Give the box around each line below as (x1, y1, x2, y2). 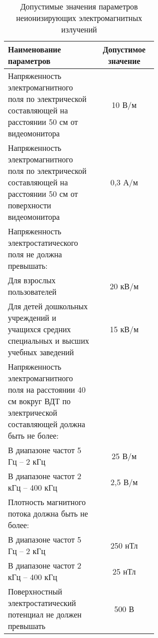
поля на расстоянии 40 (8, 384, 86, 395)
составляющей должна (8, 418, 85, 430)
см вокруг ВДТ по (8, 395, 71, 407)
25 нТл (112, 565, 136, 577)
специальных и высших (8, 335, 89, 346)
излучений (61, 23, 97, 35)
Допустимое (103, 43, 146, 55)
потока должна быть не (8, 508, 88, 519)
